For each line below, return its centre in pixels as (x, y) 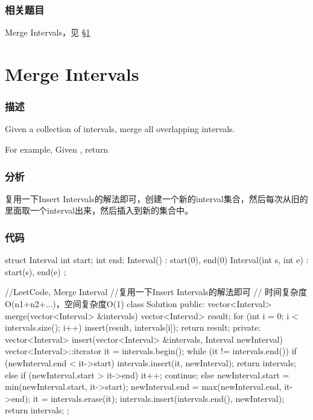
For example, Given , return (57, 149)
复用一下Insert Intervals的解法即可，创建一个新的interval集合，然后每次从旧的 (156, 198)
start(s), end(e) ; (36, 271)
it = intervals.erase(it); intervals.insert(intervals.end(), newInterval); (159, 398)
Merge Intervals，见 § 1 (48, 32)
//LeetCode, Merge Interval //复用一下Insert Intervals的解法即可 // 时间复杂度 (156, 292)
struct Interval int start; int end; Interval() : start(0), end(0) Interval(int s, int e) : (157, 260)
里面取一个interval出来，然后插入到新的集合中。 (99, 210)
